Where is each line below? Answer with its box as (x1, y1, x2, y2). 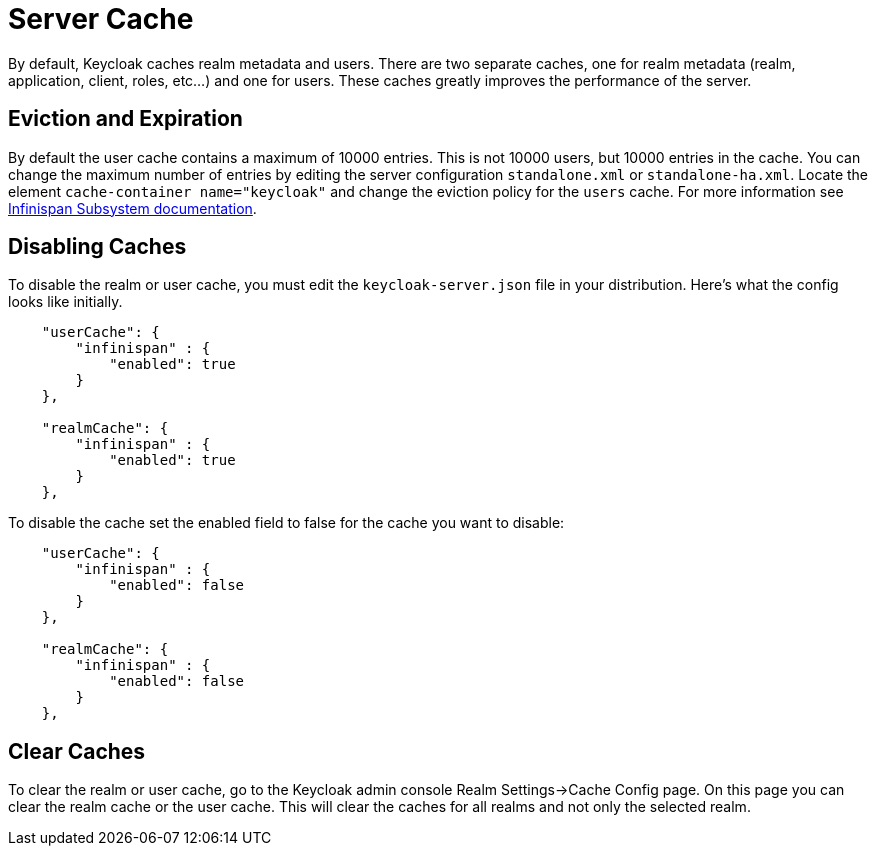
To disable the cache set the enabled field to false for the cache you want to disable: (8, 514, 565, 532)
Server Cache (8, 2, 194, 36)
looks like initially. (8, 293, 123, 311)
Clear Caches (8, 738, 146, 764)
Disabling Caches (8, 234, 187, 260)
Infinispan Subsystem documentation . (8, 199, 257, 217)
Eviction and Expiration (8, 106, 243, 132)
